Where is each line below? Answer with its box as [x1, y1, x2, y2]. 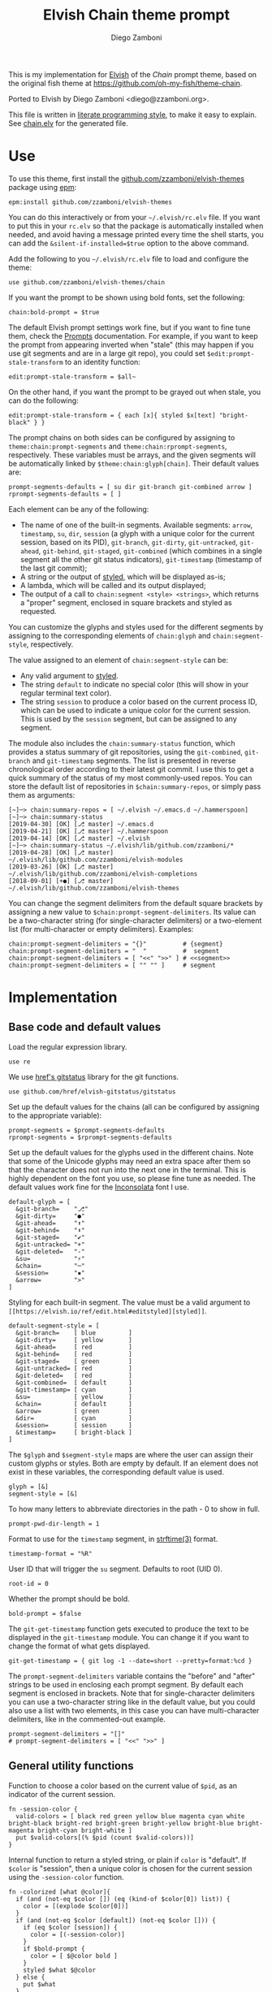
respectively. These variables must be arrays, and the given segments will [8, 449, 256, 460]
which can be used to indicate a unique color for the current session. [19, 705, 251, 715]
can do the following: [8, 396, 79, 405]
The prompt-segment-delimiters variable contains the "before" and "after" [8, 1671, 256, 1681]
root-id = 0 [8, 1579, 49, 1587]
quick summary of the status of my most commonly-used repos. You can [8, 773, 253, 782]
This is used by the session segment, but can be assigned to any [19, 713, 237, 724]
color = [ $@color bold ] [29, 1951, 118, 1960]
